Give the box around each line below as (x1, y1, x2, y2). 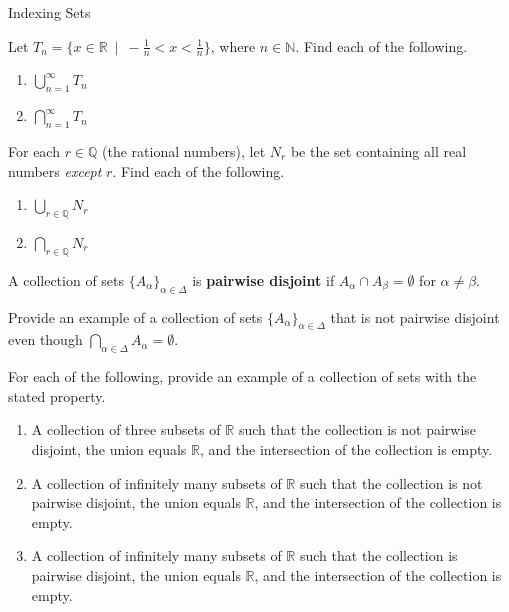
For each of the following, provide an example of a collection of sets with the (8, 366, 477, 387)
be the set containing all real (290, 141, 467, 162)
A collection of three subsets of (31, 419, 221, 440)
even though (8, 329, 83, 350)
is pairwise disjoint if (192, 269, 335, 290)
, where (210, 35, 256, 56)
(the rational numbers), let (102, 141, 266, 162)
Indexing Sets (8, 2, 91, 22)
